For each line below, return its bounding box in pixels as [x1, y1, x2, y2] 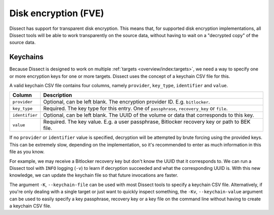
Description [43, 92, 72, 99]
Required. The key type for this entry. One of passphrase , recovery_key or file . [43, 105, 228, 112]
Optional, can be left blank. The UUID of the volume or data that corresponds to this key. [43, 112, 254, 119]
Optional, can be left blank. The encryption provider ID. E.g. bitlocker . [43, 98, 210, 105]
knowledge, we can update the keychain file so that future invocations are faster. [9, 172, 179, 178]
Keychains [9, 53, 44, 61]
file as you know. [9, 149, 45, 155]
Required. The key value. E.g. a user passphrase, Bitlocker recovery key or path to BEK [43, 118, 251, 125]
